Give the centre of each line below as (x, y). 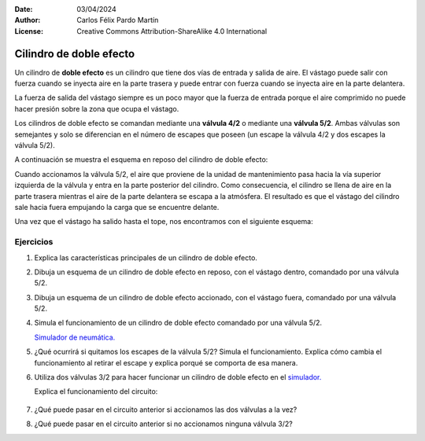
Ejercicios (34, 242)
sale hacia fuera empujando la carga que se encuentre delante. (117, 207)
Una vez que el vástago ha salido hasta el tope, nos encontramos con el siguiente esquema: (164, 222)
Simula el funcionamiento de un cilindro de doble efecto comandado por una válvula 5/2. (178, 323)
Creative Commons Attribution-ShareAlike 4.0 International (172, 31)
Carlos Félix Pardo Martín (118, 20)
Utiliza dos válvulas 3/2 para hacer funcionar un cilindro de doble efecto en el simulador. (178, 377)
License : (29, 31)
